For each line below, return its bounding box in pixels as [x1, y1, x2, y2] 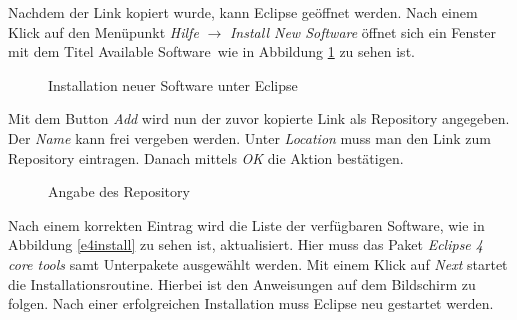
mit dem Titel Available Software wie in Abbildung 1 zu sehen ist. [8, 41, 415, 62]
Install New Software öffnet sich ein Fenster [229, 21, 496, 42]
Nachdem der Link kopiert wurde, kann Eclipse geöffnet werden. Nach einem [8, 2, 478, 22]
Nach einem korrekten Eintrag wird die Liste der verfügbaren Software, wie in [8, 214, 485, 235]
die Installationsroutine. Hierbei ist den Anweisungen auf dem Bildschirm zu [8, 273, 476, 294]
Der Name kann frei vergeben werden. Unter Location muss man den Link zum [8, 127, 492, 148]
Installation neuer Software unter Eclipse [48, 74, 298, 95]
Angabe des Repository [48, 181, 190, 202]
